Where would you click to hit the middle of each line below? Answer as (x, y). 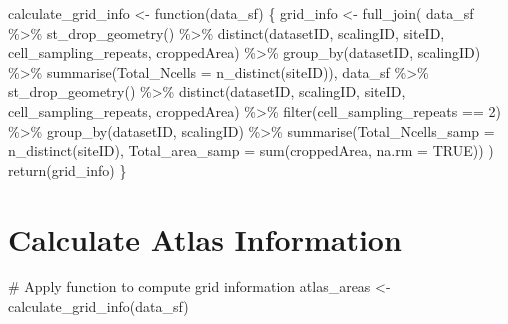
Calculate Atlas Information (205, 238)
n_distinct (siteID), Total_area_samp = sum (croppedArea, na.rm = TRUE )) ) (251, 150)
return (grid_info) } (67, 169)
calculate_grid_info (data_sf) (98, 306)
